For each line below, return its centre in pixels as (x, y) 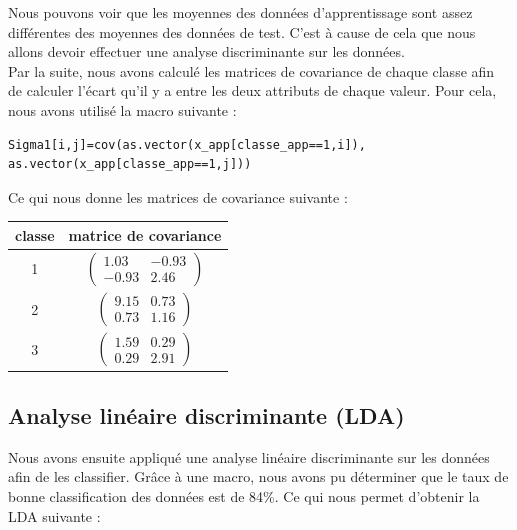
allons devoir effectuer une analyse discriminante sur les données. (206, 51)
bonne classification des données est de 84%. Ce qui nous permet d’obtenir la (244, 496)
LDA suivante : (54, 515)
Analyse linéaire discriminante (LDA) (206, 415)
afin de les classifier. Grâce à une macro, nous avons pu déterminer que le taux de (258, 476)
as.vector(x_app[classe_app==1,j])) (130, 164)
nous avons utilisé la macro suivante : (122, 109)
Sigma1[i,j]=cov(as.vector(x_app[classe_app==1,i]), (187, 144)
